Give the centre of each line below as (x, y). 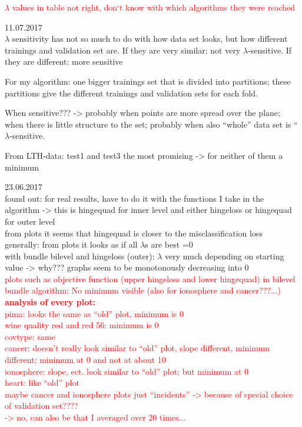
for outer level (30, 221)
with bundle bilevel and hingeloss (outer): (80, 256)
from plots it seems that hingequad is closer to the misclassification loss (134, 233)
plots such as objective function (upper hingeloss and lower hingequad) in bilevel (150, 278)
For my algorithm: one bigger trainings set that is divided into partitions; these (148, 81)
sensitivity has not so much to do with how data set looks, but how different (150, 39)
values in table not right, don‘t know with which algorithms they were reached (154, 7)
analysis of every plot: (50, 302)
